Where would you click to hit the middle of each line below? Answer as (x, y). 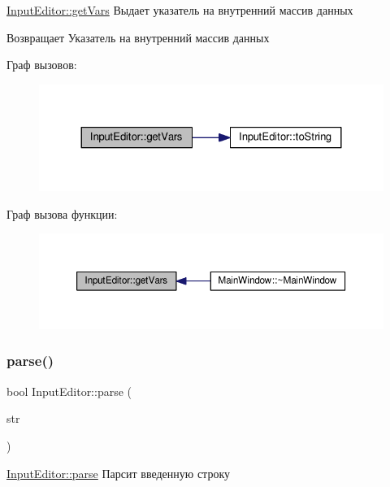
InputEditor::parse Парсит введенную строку (118, 473)
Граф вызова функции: (62, 213)
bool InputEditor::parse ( (69, 391)
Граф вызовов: (42, 65)
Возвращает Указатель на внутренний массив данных (138, 37)
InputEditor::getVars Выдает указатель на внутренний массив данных (180, 10)
